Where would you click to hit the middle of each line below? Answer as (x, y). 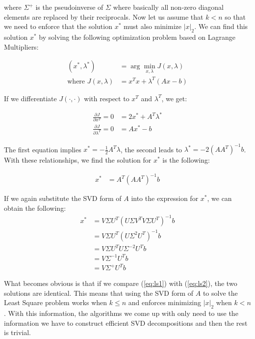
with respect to (107, 98)
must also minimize (153, 26)
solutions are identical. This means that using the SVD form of (99, 293)
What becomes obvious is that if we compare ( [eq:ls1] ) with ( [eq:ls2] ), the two (121, 283)
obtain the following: (35, 208)
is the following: (186, 160)
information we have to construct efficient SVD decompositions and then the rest (126, 323)
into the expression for (165, 198)
